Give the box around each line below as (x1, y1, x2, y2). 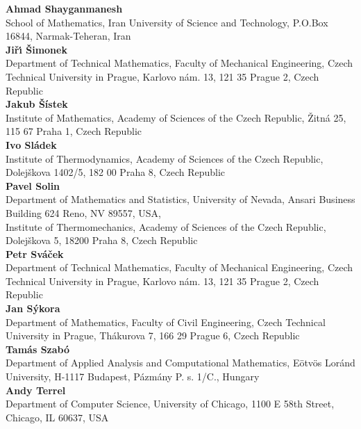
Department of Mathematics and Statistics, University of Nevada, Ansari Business (6, 192, 355, 207)
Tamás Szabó (6, 341, 70, 356)
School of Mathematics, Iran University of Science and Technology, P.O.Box (6, 15, 328, 29)
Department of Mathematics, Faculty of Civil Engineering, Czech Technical (6, 314, 326, 329)
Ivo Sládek (6, 137, 57, 152)
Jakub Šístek (6, 97, 68, 111)
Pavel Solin (6, 178, 60, 193)
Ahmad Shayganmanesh (6, 1, 123, 15)
